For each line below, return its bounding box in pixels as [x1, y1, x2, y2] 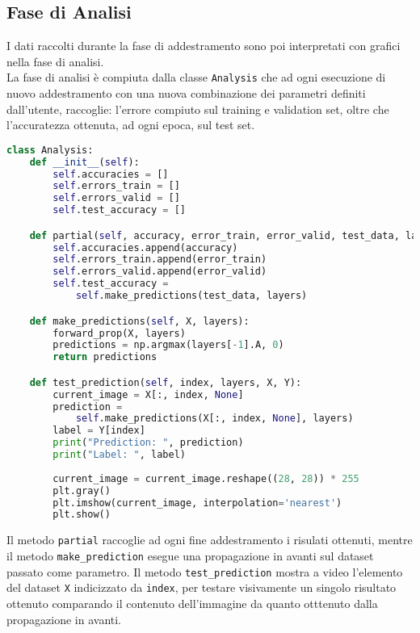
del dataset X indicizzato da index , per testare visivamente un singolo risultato [6, 579, 397, 596]
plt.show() [52, 509, 111, 521]
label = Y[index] [52, 425, 145, 437]
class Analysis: [6, 144, 94, 156]
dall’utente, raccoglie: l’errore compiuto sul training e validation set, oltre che [6, 100, 389, 117]
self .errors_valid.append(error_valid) [52, 266, 267, 278]
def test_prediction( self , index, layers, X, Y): [29, 376, 302, 388]
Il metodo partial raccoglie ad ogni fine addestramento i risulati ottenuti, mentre [6, 531, 413, 548]
